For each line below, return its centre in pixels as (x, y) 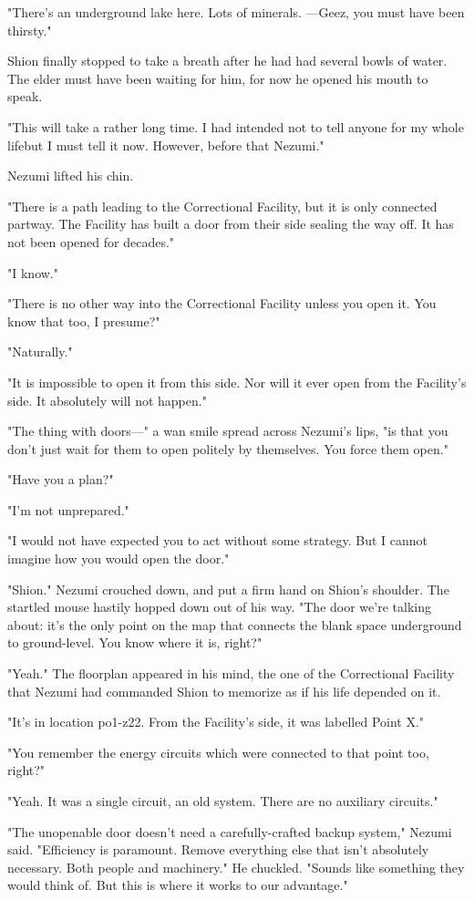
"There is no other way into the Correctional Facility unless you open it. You (222, 303)
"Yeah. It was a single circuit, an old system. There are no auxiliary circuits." (223, 801)
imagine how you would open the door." (118, 559)
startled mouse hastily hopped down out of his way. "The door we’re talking (219, 607)
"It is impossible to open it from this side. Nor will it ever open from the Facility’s (237, 382)
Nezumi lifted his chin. (71, 176)
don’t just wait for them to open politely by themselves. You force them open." (228, 448)
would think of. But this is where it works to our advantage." (178, 885)
